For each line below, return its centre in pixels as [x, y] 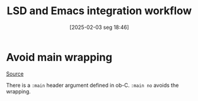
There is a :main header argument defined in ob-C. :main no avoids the [92, 85]
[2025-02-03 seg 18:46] [99, 27]
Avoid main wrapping [59, 57]
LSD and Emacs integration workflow [99, 11]
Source [15, 74]
